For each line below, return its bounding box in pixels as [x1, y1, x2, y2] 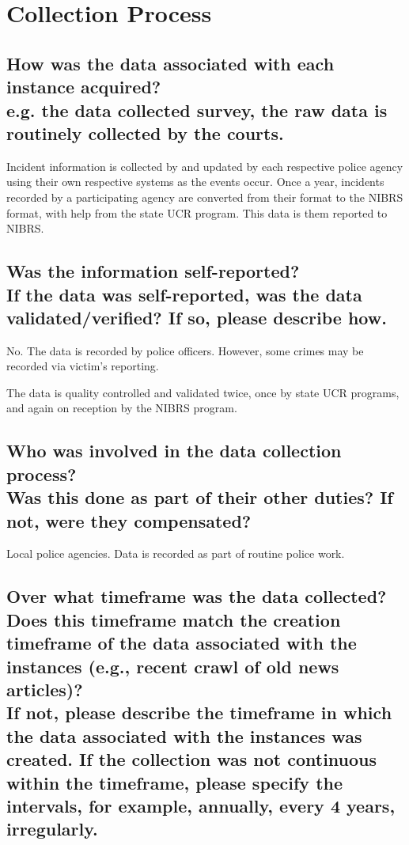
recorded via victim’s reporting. [6, 358, 159, 374]
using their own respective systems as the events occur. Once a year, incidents [6, 173, 384, 190]
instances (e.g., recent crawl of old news [6, 654, 339, 678]
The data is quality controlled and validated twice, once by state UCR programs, [6, 384, 400, 400]
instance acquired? [6, 74, 161, 99]
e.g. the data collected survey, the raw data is [6, 97, 388, 122]
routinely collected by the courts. [6, 120, 284, 145]
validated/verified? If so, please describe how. [6, 305, 387, 329]
